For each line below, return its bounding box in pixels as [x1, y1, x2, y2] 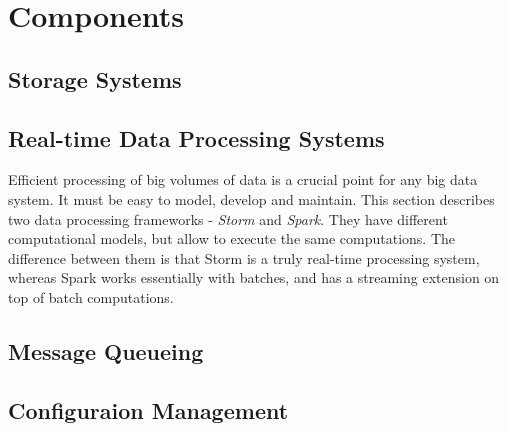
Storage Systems [8, 63, 182, 94]
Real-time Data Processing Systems [8, 122, 385, 153]
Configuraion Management [8, 394, 289, 425]
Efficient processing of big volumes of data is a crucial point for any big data [8, 169, 478, 190]
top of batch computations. [8, 286, 174, 307]
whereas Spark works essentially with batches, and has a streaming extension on [8, 267, 500, 288]
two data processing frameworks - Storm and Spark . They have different [8, 208, 448, 229]
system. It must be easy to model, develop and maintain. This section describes [8, 188, 495, 209]
